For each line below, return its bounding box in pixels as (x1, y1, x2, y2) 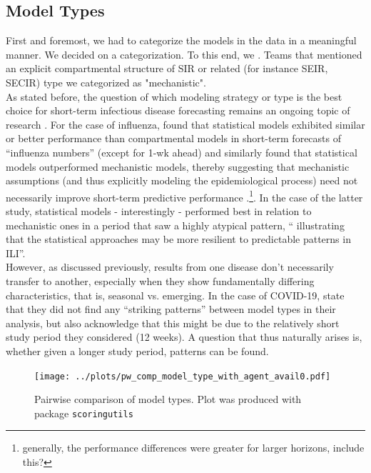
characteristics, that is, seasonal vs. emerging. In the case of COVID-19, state (6, 287, 345, 302)
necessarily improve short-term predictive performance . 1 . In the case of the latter (6, 187, 363, 204)
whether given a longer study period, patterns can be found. (6, 343, 269, 358)
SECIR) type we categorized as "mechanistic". (6, 74, 206, 89)
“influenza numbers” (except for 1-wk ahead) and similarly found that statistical (6, 144, 357, 159)
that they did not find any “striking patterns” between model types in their (6, 302, 336, 317)
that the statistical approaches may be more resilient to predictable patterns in (6, 231, 351, 247)
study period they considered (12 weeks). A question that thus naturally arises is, (6, 329, 362, 344)
